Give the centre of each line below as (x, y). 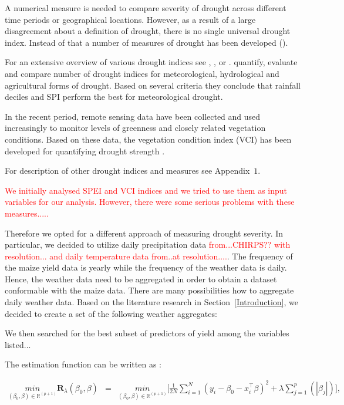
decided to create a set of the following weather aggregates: (111, 313)
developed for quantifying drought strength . (85, 151)
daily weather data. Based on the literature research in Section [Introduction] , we (151, 302)
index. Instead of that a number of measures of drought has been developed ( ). (146, 42)
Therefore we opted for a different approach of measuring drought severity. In (144, 233)
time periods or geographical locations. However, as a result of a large (130, 19)
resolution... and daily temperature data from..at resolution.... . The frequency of (149, 256)
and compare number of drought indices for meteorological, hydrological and (142, 73)
